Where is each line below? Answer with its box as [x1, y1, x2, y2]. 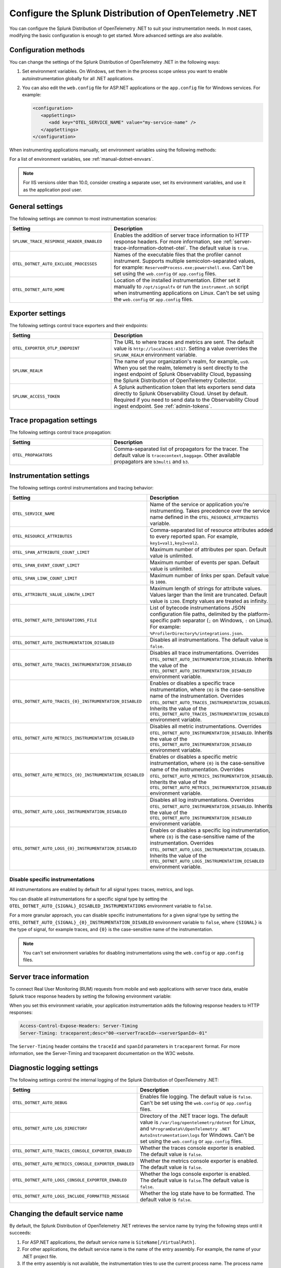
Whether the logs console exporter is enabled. [139, 1170, 251, 1177]
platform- [248, 610, 270, 617]
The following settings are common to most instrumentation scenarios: [9, 216, 157, 222]
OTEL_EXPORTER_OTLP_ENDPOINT [12, 345, 80, 351]
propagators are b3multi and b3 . [114, 458, 190, 465]
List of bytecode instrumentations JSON [150, 604, 245, 611]
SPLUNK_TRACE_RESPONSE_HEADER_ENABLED [12, 239, 102, 244]
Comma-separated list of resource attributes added [150, 526, 273, 534]
